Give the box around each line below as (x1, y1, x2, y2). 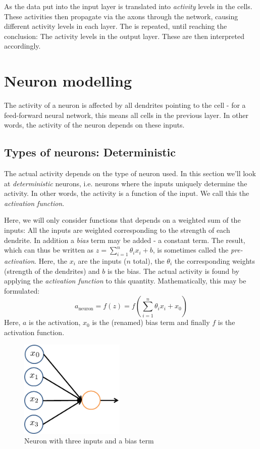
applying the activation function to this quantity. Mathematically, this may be (4, 275, 246, 286)
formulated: (4, 285, 40, 296)
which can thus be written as (4, 244, 94, 255)
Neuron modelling (4, 70, 132, 91)
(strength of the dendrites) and (4, 265, 100, 276)
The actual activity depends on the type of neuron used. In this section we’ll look (4, 168, 256, 179)
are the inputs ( (78, 256, 127, 266)
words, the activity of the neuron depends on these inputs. (4, 119, 185, 130)
